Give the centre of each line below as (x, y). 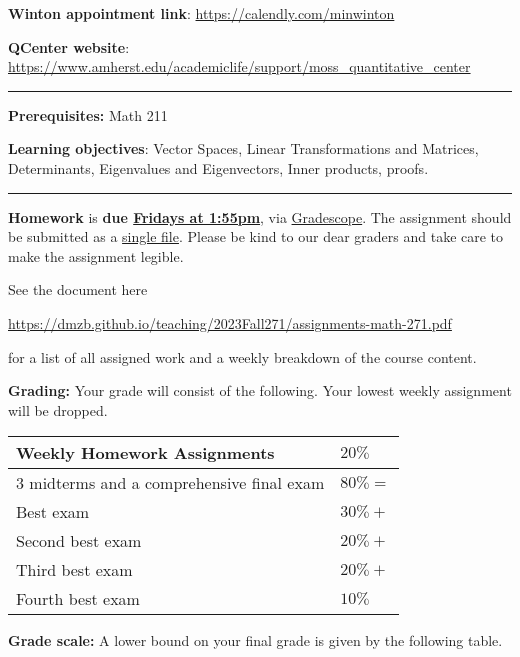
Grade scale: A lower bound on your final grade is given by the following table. (255, 640)
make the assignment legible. (96, 255)
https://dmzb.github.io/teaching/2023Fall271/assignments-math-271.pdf (230, 322)
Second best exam (79, 541)
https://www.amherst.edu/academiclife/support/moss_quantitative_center (239, 66)
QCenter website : (69, 46)
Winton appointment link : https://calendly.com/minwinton (201, 13)
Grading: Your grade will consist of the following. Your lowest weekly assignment (260, 390)
